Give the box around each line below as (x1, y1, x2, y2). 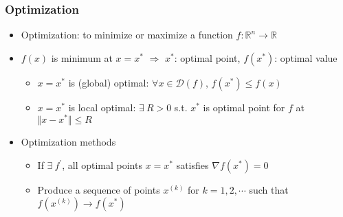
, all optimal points (62, 158, 142, 172)
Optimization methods (21, 135, 116, 149)
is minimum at (51, 50, 113, 65)
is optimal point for (203, 100, 285, 114)
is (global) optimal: (68, 75, 149, 89)
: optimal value (274, 50, 338, 65)
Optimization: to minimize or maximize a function (21, 27, 233, 42)
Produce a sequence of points (37, 183, 160, 197)
